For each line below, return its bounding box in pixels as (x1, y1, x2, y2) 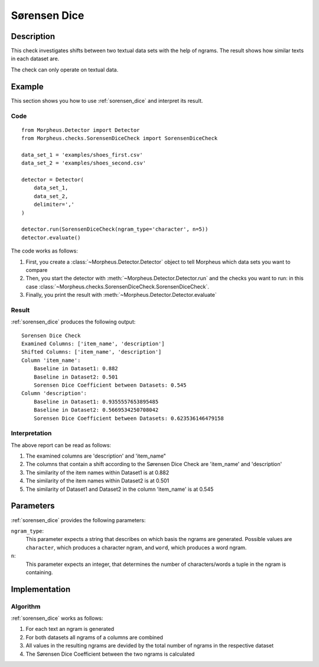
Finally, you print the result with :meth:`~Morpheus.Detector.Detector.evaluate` (25, 292, 217, 299)
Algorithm (11, 602, 41, 610)
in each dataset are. (11, 55, 60, 62)
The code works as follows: (11, 247, 78, 254)
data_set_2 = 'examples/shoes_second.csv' (21, 160, 147, 167)
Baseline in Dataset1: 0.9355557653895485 (33, 398, 159, 405)
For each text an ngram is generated (25, 626, 115, 633)
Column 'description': (21, 390, 87, 397)
